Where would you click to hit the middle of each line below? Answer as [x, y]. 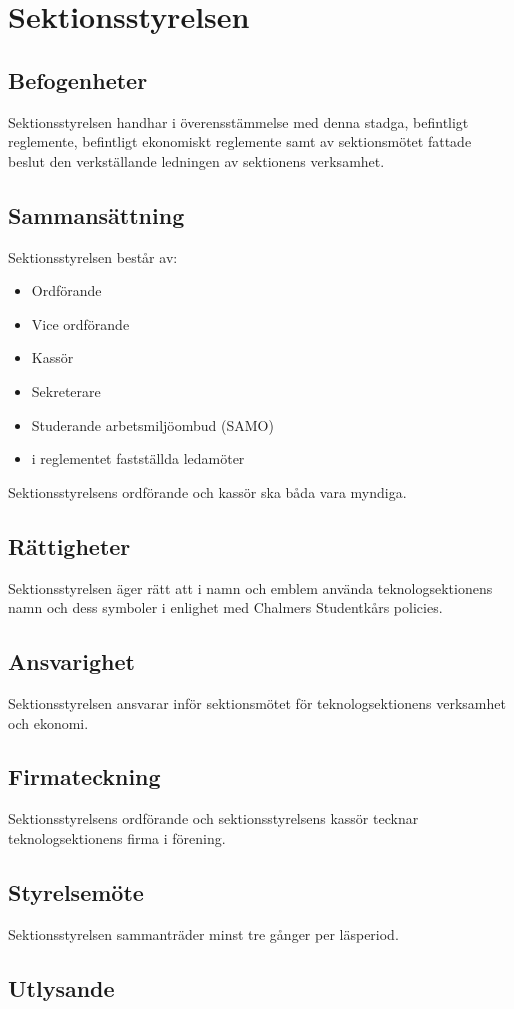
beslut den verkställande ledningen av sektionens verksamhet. [196, 160]
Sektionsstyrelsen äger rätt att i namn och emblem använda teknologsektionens [250, 587]
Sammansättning [96, 214]
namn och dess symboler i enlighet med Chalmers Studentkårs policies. [225, 607]
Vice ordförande [80, 323]
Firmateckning [84, 776]
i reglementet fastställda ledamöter [138, 458]
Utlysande [61, 987]
